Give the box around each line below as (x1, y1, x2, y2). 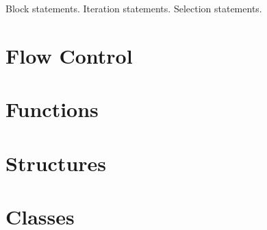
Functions (5, 95, 99, 123)
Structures (5, 149, 107, 177)
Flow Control (5, 41, 133, 69)
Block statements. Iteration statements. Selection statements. (5, 1, 262, 15)
